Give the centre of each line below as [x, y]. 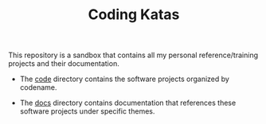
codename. [38, 87]
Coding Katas [134, 15]
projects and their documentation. [64, 64]
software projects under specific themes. [87, 111]
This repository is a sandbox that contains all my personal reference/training [133, 55]
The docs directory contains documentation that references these [128, 103]
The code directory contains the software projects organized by [124, 79]
